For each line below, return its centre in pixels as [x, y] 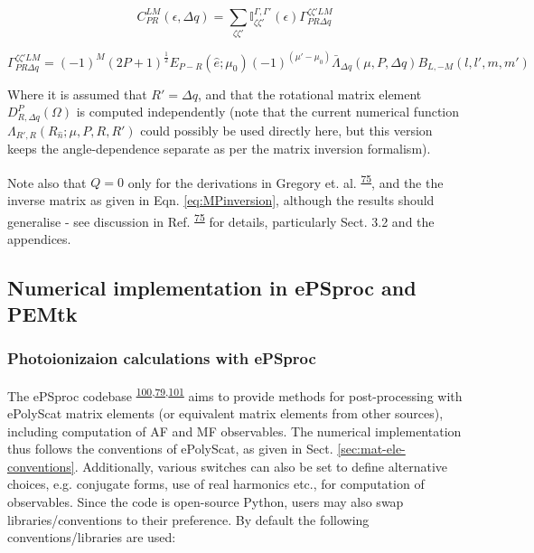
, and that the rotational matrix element [309, 94]
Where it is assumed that [77, 94]
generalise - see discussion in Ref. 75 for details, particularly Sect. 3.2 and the [221, 220]
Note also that [47, 182]
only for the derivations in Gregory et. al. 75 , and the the [286, 181]
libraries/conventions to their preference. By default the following [188, 519]
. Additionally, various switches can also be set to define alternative [261, 466]
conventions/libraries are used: [92, 537]
